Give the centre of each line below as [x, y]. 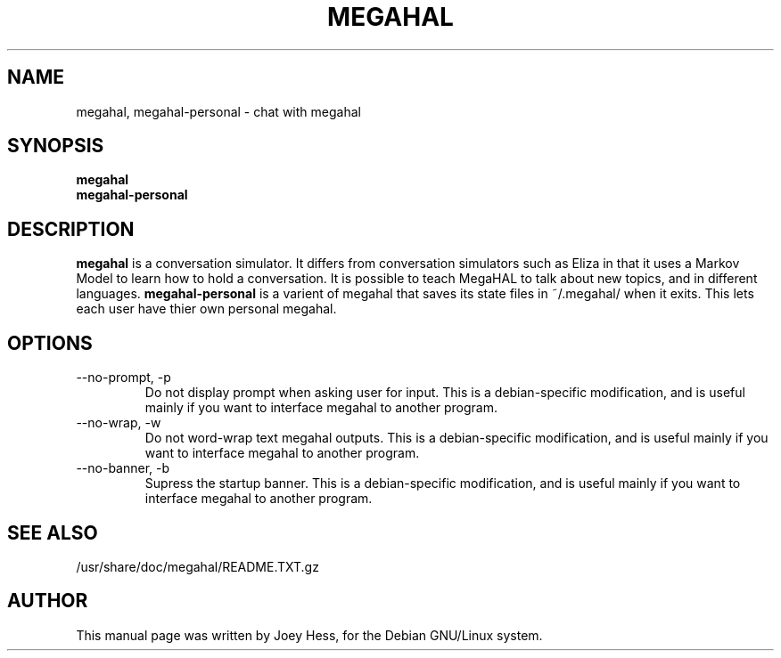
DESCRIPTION [71, 229]
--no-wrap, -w [119, 423]
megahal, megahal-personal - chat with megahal [218, 111]
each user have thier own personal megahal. [206, 309]
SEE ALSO [53, 532]
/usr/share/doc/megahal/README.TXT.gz [197, 566]
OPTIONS [50, 343]
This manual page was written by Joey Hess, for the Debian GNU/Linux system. [309, 635]
